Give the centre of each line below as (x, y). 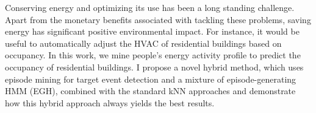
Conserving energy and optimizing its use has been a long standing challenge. (150, 7)
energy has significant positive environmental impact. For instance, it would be (152, 31)
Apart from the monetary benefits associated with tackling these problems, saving (158, 19)
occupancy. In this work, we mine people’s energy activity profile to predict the (153, 55)
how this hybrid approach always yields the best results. (110, 102)
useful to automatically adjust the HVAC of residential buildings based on (143, 43)
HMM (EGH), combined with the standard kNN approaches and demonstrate (150, 91)
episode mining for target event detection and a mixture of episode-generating (151, 79)
